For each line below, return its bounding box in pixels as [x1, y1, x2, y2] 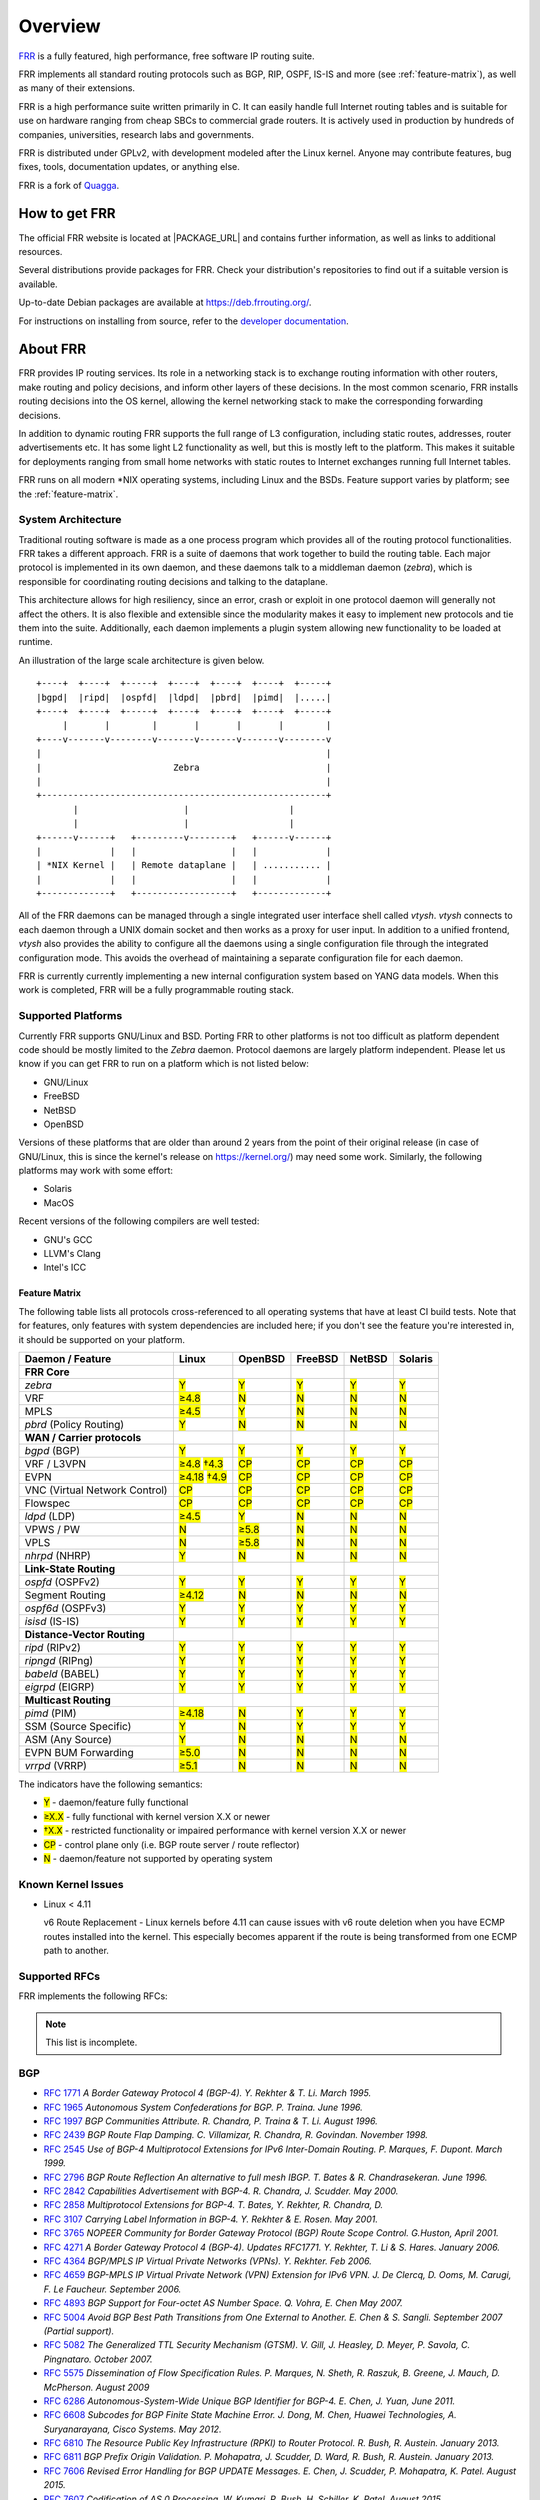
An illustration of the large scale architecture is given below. [18, 654, 265, 666]
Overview [18, 15, 101, 37]
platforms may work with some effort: [18, 1165, 174, 1177]
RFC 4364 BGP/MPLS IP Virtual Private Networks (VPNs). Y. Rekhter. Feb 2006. [43, 2255, 372, 2267]
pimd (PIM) [24, 1706, 77, 1720]
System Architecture [18, 513, 122, 527]
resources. [18, 245, 63, 257]
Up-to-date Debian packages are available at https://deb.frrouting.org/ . [18, 296, 312, 309]
